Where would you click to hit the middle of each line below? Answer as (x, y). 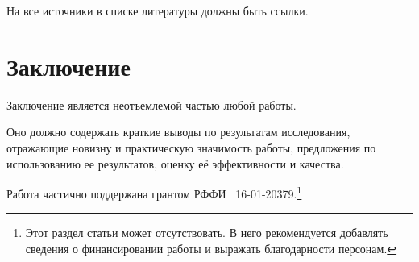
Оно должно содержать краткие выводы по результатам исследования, (178, 132)
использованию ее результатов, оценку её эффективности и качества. (175, 163)
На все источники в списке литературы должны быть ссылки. (158, 10)
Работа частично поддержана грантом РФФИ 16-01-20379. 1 (154, 192)
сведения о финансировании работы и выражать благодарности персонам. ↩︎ (211, 248)
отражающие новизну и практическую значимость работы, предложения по (191, 147)
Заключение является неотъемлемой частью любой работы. (151, 104)
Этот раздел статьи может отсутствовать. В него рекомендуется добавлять (207, 233)
